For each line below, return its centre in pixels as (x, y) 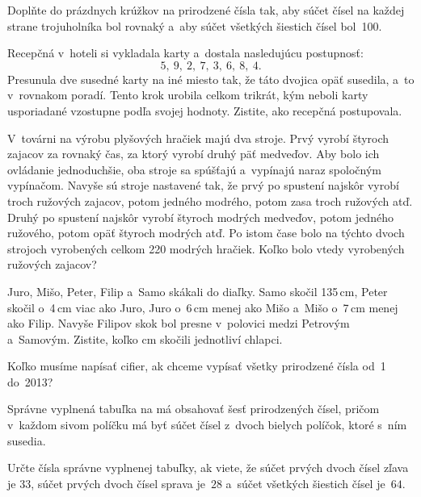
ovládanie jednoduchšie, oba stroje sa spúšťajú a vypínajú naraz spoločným (194, 169)
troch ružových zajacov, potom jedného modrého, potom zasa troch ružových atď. (210, 200)
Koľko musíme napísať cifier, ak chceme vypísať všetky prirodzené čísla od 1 (197, 366)
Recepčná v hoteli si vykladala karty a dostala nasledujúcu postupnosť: (185, 53)
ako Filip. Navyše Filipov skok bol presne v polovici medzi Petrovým (179, 323)
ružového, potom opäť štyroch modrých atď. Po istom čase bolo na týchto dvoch (206, 233)
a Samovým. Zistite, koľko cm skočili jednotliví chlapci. (145, 338)
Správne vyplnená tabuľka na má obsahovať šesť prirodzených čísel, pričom (194, 409)
